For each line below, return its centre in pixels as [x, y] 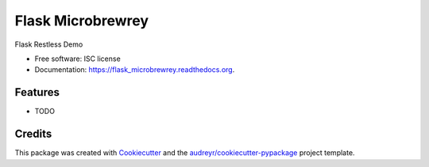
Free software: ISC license [77, 59]
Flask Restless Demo [49, 44]
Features [37, 92]
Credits [33, 134]
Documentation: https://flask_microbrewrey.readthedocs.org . [135, 70]
